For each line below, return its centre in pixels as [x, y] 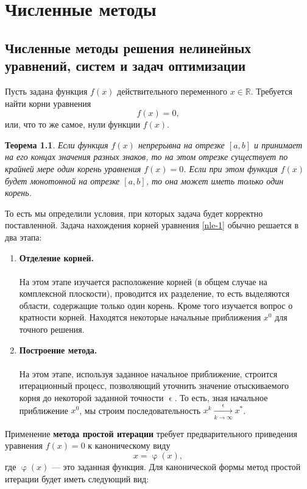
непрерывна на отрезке [181, 144]
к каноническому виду [129, 445]
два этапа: [23, 237]
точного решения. [52, 329]
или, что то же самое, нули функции [73, 124]
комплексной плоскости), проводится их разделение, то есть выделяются [154, 293]
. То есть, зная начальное [221, 398]
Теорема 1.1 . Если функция [57, 144]
